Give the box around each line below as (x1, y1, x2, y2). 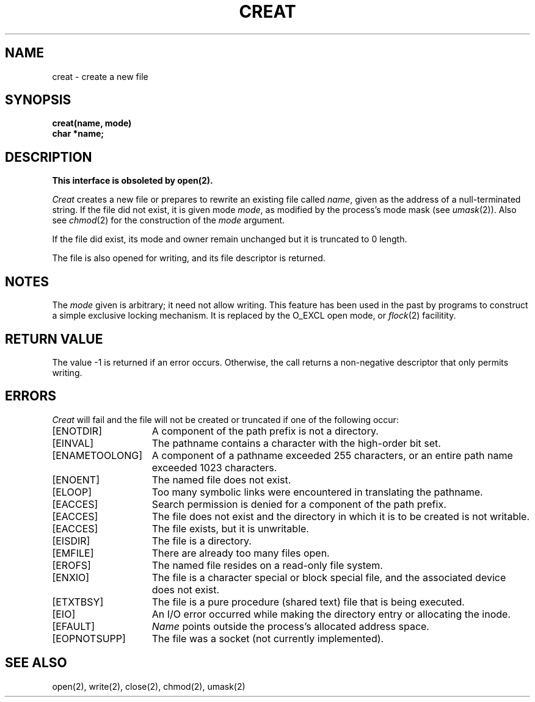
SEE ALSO (5, 655, 67, 671)
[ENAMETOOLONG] (52, 449, 142, 461)
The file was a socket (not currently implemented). (151, 632, 384, 645)
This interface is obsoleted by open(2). (52, 175, 213, 186)
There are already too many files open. (151, 546, 330, 559)
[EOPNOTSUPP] (52, 632, 126, 645)
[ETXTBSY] (52, 595, 104, 608)
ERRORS (5, 388, 57, 404)
